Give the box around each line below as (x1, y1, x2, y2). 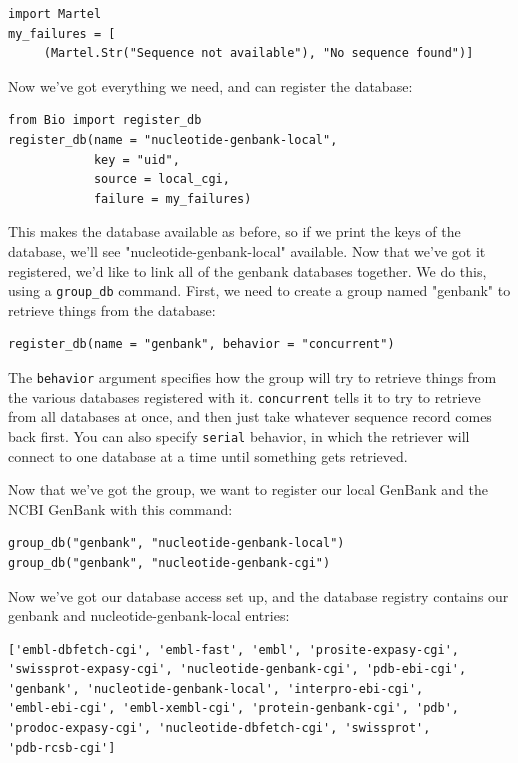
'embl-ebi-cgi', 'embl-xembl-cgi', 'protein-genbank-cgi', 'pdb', (8, 701, 460, 716)
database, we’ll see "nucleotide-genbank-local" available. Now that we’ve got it (8, 240, 486, 261)
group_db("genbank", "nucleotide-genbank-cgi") (8, 555, 331, 570)
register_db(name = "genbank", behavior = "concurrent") (8, 337, 395, 352)
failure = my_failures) (93, 191, 252, 206)
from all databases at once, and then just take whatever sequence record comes (8, 406, 492, 427)
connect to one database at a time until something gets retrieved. (8, 445, 408, 466)
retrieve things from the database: (8, 299, 216, 320)
